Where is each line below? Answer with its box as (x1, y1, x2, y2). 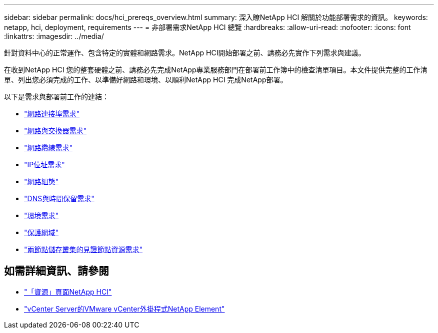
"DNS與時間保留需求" (24, 194, 94, 203)
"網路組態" (24, 177, 59, 186)
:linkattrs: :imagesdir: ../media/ (4, 32, 104, 40)
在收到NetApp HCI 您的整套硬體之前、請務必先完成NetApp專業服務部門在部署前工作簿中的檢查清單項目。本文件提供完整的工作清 (4, 65, 427, 74)
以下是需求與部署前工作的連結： (4, 92, 109, 101)
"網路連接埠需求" (24, 109, 80, 118)
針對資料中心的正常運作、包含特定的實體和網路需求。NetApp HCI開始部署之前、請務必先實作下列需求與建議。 (4, 48, 365, 57)
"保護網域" (24, 228, 59, 237)
